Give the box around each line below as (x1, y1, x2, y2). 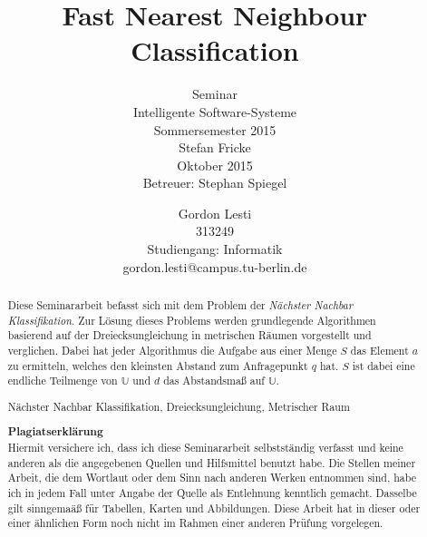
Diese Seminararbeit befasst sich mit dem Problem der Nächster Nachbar (7, 298, 353, 313)
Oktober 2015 (177, 155, 253, 174)
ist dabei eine (352, 357, 415, 373)
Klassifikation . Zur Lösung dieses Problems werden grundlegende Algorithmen (7, 312, 376, 327)
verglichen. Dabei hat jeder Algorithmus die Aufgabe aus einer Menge (7, 343, 337, 358)
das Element (350, 343, 409, 358)
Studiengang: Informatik (147, 239, 283, 259)
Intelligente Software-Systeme (132, 102, 297, 121)
